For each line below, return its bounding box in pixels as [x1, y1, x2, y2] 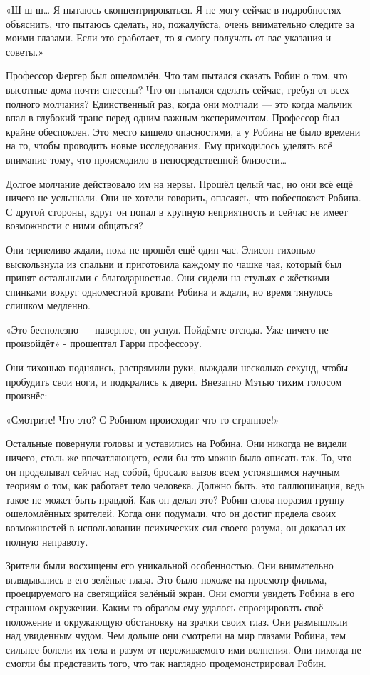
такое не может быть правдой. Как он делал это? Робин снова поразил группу [6, 491, 345, 506]
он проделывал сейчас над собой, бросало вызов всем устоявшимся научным [6, 464, 340, 479]
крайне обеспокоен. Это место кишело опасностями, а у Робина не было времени [6, 124, 361, 139]
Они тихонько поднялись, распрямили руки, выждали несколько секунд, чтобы [6, 360, 349, 375]
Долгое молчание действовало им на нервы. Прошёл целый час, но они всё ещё [6, 176, 353, 191]
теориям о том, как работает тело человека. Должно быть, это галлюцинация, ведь [6, 478, 365, 493]
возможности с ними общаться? [6, 218, 143, 233]
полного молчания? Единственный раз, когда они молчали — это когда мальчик [6, 96, 353, 111]
